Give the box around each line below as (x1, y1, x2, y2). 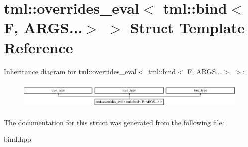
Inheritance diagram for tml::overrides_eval (4, 66, 137, 76)
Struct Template (130, 17, 245, 38)
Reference (4, 37, 73, 57)
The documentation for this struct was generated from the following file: (4, 117, 224, 127)
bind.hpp (4, 134, 31, 144)
